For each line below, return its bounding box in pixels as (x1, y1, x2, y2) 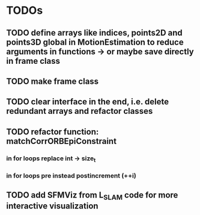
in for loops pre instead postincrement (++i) (6, 171, 136, 179)
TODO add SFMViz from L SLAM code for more (6, 190, 178, 202)
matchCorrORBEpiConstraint (6, 136, 117, 146)
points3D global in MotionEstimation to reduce (6, 37, 184, 47)
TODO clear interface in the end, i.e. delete (6, 97, 169, 107)
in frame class (6, 55, 60, 66)
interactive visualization (6, 201, 98, 211)
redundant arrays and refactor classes (6, 106, 153, 116)
